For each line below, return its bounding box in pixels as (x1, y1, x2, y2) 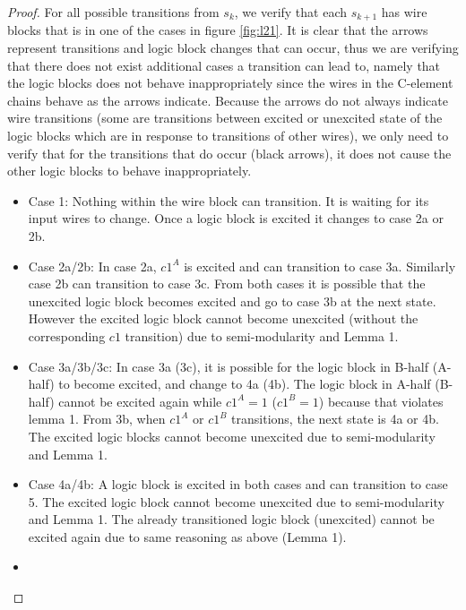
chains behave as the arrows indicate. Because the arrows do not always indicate (7, 90, 448, 109)
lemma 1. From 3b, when (28, 409, 166, 428)
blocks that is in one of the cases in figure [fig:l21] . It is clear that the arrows (7, 21, 428, 39)
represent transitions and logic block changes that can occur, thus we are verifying (7, 39, 459, 57)
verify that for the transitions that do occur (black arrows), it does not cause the (7, 143, 452, 162)
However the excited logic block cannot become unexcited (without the (28, 309, 419, 328)
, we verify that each (234, 3, 348, 21)
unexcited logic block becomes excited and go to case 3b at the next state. (28, 291, 436, 310)
